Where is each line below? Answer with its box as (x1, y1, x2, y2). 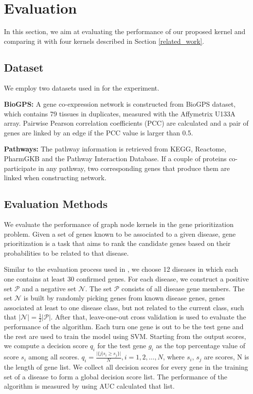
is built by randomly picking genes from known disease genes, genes (23, 293, 225, 303)
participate (4, 163, 36, 173)
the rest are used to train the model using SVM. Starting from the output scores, (4, 331, 246, 341)
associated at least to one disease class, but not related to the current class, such (4, 302, 244, 312)
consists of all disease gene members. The (121, 283, 245, 293)
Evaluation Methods (4, 196, 108, 211)
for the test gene (97, 340, 146, 351)
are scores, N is (204, 352, 249, 362)
